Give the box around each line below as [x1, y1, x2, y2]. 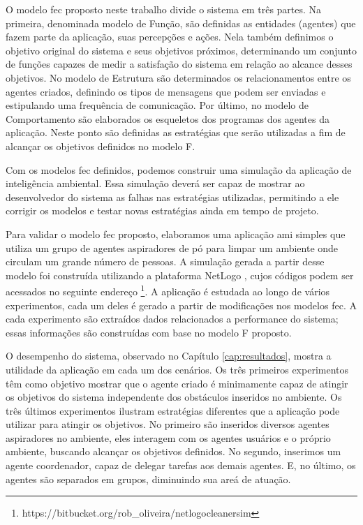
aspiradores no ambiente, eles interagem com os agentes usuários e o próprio [6, 430, 331, 445]
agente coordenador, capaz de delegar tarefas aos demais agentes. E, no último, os [6, 458, 356, 473]
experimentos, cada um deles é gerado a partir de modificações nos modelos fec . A [6, 297, 357, 312]
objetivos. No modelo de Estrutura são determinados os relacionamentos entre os [6, 70, 351, 84]
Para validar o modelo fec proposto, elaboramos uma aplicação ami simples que [6, 226, 346, 241]
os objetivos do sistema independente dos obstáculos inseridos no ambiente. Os [6, 390, 342, 404]
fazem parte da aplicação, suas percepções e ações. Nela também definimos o [6, 29, 334, 44]
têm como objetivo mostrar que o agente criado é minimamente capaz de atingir [6, 376, 348, 390]
